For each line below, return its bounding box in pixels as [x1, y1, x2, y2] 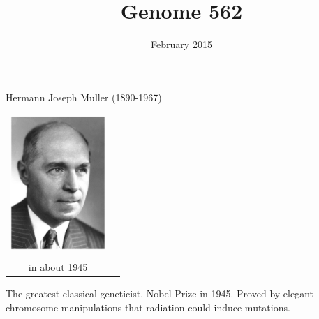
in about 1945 [28, 260, 88, 274]
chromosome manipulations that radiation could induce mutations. [6, 299, 290, 314]
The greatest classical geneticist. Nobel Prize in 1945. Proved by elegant [6, 286, 313, 301]
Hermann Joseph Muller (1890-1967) [6, 89, 162, 104]
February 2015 [151, 37, 212, 52]
